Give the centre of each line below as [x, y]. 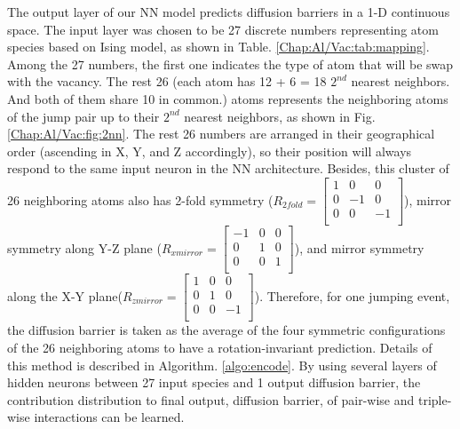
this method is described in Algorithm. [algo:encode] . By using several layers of [222, 365]
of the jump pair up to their [83, 116]
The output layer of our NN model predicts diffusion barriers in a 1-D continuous [229, 12]
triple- [435, 399]
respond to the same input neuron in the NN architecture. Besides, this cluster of [228, 168]
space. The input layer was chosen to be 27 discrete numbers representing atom [223, 29]
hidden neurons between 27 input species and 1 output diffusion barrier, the [214, 382]
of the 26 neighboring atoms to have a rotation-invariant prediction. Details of [220, 347]
